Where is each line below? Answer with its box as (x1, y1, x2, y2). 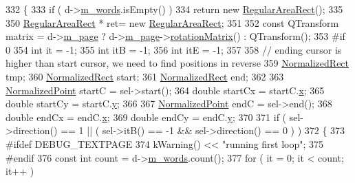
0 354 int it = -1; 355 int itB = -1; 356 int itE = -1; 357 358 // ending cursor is (6, 42, 342, 56)
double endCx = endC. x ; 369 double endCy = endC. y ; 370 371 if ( (6, 109, 287, 124)
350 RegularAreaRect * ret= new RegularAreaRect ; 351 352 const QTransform (6, 15, 339, 30)
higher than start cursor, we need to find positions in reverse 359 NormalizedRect (6, 56, 349, 70)
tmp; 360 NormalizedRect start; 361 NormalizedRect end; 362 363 (6, 69, 284, 83)
